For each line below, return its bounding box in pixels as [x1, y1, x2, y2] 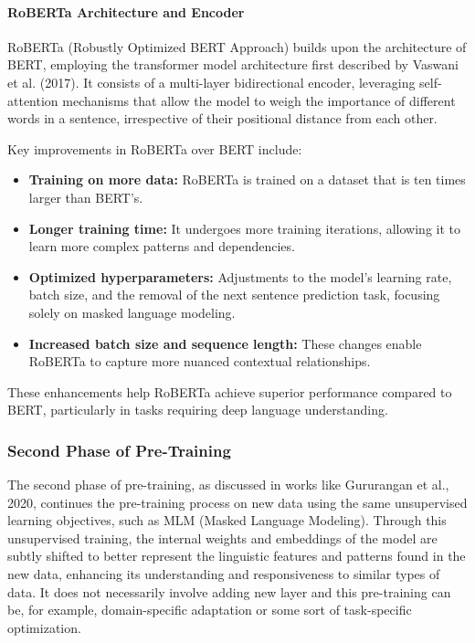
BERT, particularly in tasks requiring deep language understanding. [7, 400, 388, 419]
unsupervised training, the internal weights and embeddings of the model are [7, 528, 438, 547]
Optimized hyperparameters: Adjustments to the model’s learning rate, [28, 267, 452, 286]
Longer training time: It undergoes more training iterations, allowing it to [28, 218, 461, 237]
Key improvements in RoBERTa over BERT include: [7, 139, 302, 158]
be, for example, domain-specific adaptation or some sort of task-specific [7, 600, 412, 619]
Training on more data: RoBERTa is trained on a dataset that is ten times [28, 170, 466, 189]
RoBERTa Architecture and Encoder [7, 2, 245, 21]
